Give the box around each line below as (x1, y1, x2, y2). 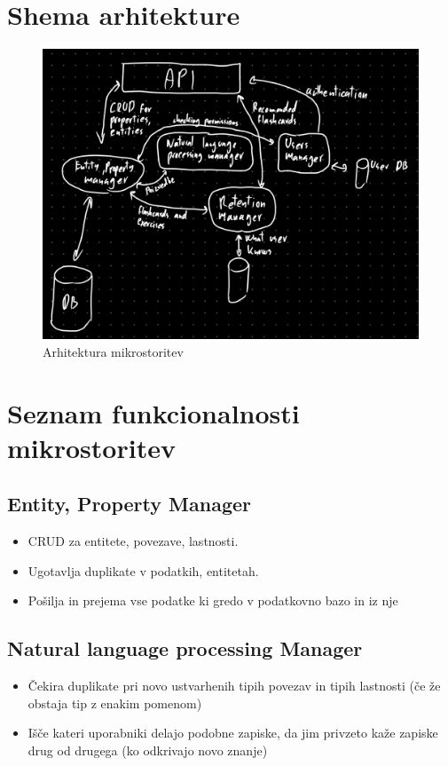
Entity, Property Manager (7, 490, 251, 517)
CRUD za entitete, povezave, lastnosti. (28, 532, 239, 550)
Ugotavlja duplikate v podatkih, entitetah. (28, 561, 259, 580)
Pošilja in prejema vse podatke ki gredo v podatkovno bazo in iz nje (28, 591, 398, 610)
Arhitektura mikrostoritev (43, 342, 184, 360)
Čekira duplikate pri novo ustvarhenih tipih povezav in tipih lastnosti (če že (28, 676, 441, 695)
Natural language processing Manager (7, 635, 363, 662)
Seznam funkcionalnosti (7, 394, 300, 430)
